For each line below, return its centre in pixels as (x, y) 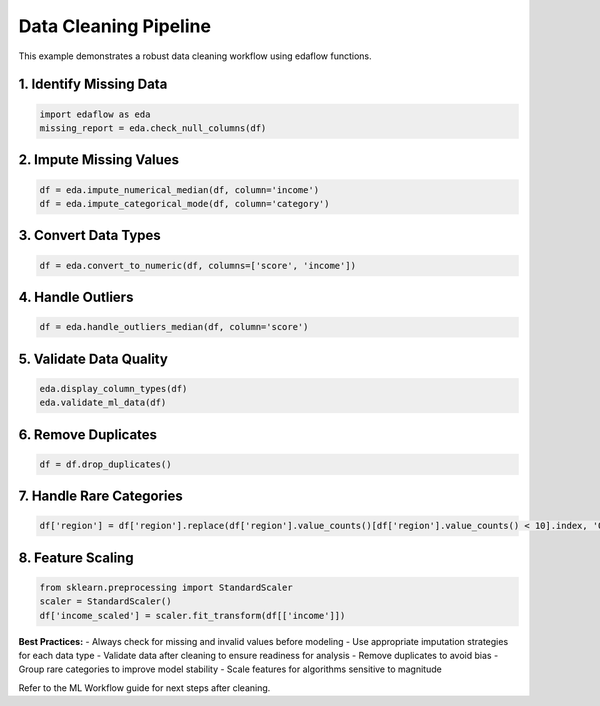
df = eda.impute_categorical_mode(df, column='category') (184, 203)
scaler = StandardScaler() (105, 601)
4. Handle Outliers (76, 296)
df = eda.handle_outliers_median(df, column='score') (174, 327)
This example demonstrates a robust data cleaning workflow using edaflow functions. (195, 56)
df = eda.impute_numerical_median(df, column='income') (179, 189)
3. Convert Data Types (90, 235)
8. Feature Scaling (76, 557)
